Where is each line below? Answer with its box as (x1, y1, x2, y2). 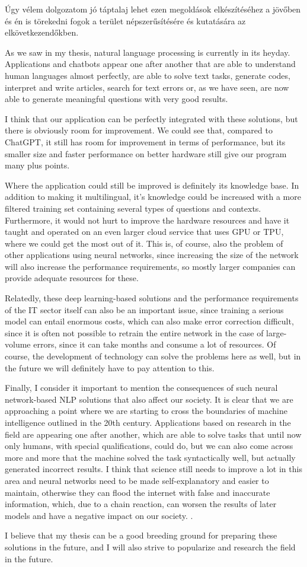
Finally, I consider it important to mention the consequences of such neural (5, 381, 278, 394)
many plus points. (5, 159, 70, 171)
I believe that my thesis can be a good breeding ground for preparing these (5, 529, 277, 541)
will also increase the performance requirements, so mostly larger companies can (5, 260, 296, 272)
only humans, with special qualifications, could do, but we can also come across (5, 439, 293, 452)
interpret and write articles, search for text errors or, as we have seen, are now (5, 81, 289, 93)
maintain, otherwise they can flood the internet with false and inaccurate (5, 486, 270, 498)
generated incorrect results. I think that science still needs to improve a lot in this (5, 463, 302, 475)
